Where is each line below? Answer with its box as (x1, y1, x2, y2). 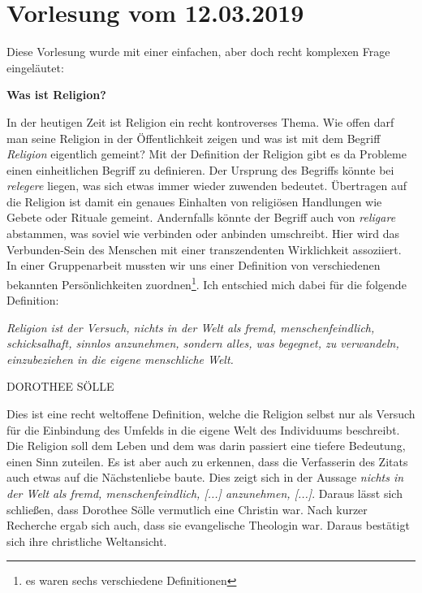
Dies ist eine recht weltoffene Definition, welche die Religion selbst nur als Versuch (6, 405, 416, 422)
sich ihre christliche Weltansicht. (6, 532, 167, 549)
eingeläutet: (6, 58, 64, 76)
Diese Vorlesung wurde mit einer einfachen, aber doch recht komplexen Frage (6, 43, 390, 60)
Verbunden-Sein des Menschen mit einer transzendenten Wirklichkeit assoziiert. (6, 240, 402, 258)
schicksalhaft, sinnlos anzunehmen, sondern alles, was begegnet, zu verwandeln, (6, 335, 399, 352)
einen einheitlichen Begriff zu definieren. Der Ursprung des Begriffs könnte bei (6, 161, 394, 178)
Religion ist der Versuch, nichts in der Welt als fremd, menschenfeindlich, (6, 318, 375, 335)
